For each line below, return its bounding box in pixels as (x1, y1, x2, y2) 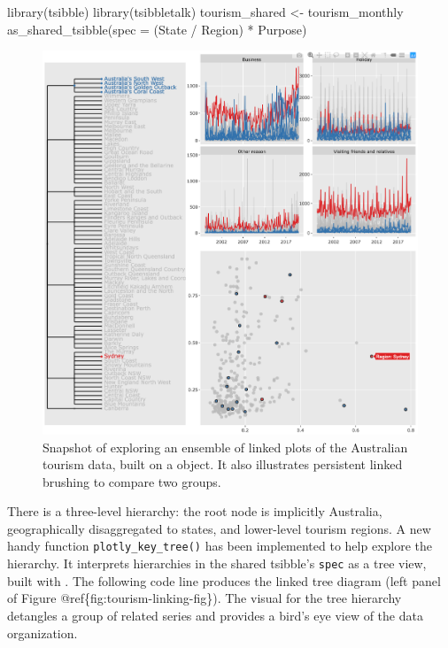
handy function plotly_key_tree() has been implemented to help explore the (7, 536, 433, 555)
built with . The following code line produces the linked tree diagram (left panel (7, 571, 441, 590)
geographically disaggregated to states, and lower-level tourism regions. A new (7, 519, 431, 537)
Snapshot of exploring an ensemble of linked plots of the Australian (42, 437, 408, 456)
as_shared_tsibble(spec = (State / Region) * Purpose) (7, 19, 307, 38)
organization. (7, 623, 78, 642)
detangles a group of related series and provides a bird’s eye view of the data (7, 606, 423, 624)
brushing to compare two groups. (42, 472, 221, 490)
